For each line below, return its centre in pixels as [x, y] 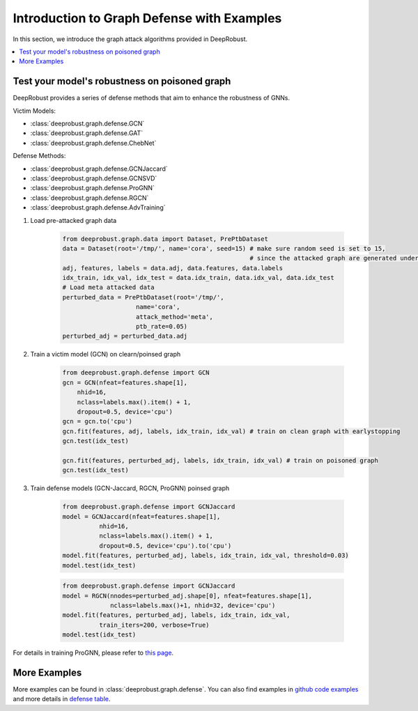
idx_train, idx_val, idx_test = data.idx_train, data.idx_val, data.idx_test [198, 278]
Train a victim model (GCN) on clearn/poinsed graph [106, 354]
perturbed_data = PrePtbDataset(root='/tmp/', [143, 297]
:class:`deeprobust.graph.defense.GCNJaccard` [99, 169]
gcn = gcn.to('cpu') [97, 422]
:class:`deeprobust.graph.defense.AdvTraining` [98, 208]
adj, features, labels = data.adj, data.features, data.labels [173, 268]
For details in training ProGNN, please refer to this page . [93, 653]
